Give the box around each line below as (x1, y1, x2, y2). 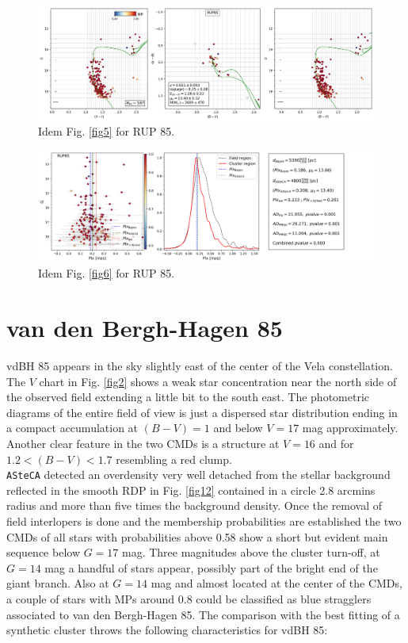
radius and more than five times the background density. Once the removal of (6, 497, 383, 514)
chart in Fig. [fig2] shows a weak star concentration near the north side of (39, 373, 397, 389)
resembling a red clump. (116, 450, 232, 467)
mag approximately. (302, 419, 398, 436)
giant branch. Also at (6, 575, 109, 591)
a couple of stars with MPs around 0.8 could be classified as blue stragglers (6, 590, 372, 607)
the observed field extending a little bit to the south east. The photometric (6, 388, 370, 405)
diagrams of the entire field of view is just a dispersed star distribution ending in (6, 404, 398, 420)
